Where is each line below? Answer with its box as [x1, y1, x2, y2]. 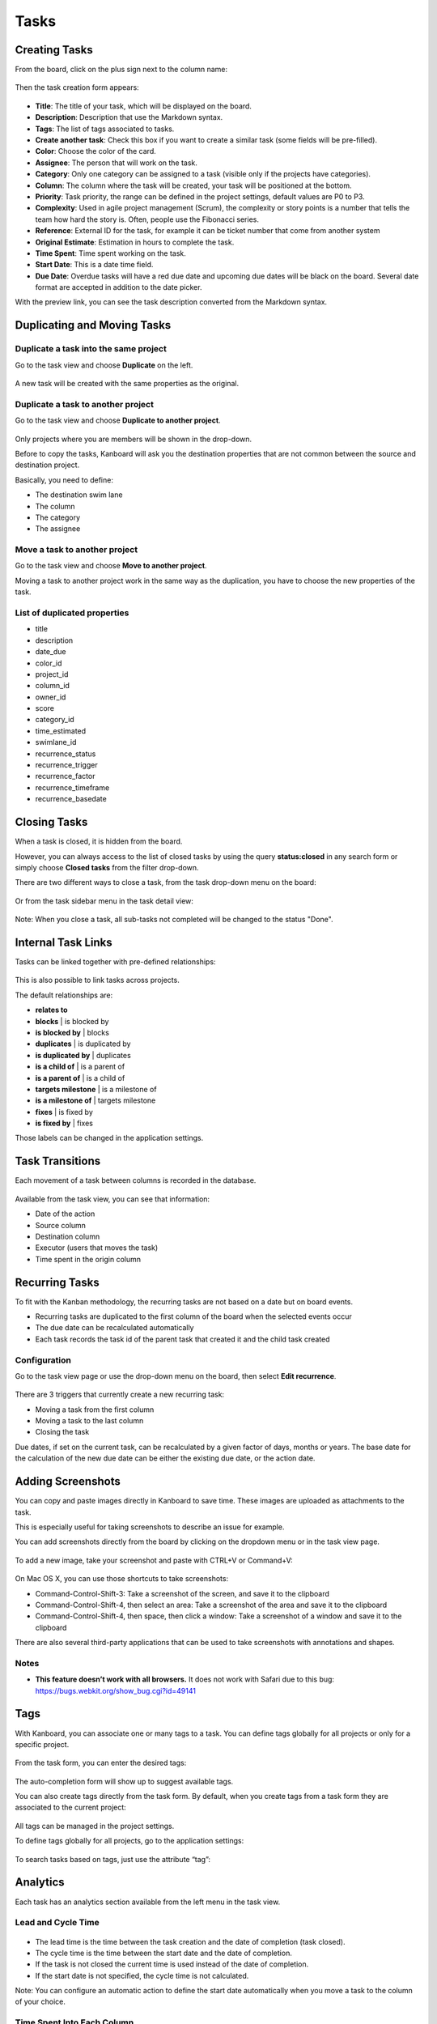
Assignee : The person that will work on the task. [35, 158, 198, 168]
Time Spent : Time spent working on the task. [35, 248, 186, 258]
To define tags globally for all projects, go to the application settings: [15, 1836, 244, 1846]
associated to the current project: [15, 1802, 127, 1813]
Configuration [15, 1354, 72, 1366]
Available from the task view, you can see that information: [15, 1194, 210, 1204]
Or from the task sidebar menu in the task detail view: [15, 895, 194, 906]
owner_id [35, 692, 66, 702]
